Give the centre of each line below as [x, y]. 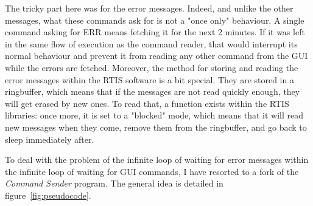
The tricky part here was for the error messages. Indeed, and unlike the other [149, 8]
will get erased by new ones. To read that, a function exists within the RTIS [147, 103]
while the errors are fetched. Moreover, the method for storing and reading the [152, 67]
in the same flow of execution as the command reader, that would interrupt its [151, 43]
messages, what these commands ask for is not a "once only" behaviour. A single [155, 20]
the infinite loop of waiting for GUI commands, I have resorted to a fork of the [152, 171]
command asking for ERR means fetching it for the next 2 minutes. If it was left [155, 32]
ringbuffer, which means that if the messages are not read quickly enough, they [153, 91]
